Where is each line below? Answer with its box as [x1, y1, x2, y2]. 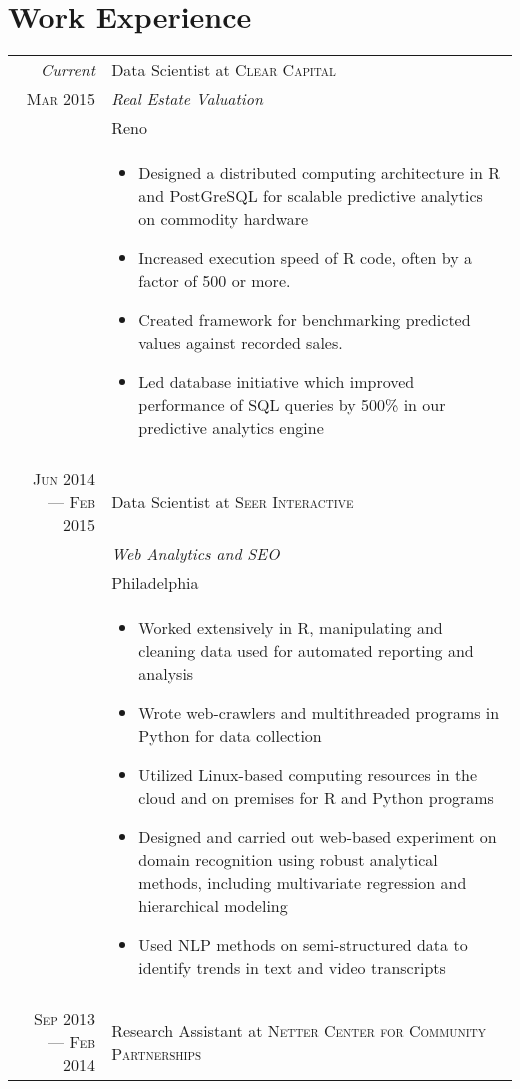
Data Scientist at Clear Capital [111, 58, 336, 82]
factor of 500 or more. [138, 269, 291, 293]
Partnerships [111, 1041, 202, 1065]
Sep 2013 [33, 1007, 96, 1031]
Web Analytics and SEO [111, 542, 280, 566]
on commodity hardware [138, 207, 309, 231]
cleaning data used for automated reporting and [138, 639, 474, 663]
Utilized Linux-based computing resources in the [138, 763, 478, 787]
